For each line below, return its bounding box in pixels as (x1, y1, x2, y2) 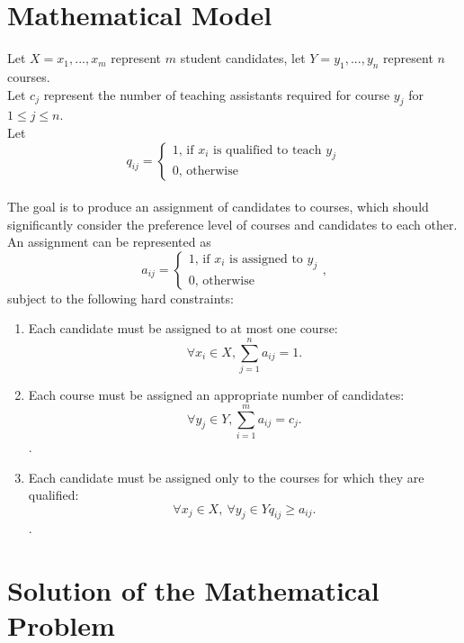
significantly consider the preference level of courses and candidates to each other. (7, 214, 458, 233)
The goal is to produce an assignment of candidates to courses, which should (7, 197, 429, 216)
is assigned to (229, 252, 303, 266)
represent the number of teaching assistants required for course (43, 85, 390, 104)
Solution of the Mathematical (7, 572, 379, 609)
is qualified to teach (213, 143, 322, 157)
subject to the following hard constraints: (7, 288, 234, 307)
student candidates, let (180, 49, 306, 68)
